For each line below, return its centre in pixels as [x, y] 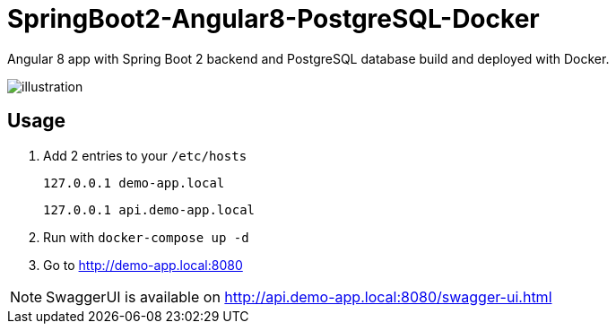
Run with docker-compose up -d [146, 237]
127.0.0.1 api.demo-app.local [149, 209]
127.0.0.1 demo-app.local [134, 183]
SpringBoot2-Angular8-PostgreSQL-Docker [273, 19]
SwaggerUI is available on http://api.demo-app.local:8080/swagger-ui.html [299, 296]
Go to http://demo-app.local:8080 [143, 265]
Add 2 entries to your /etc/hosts [145, 155]
